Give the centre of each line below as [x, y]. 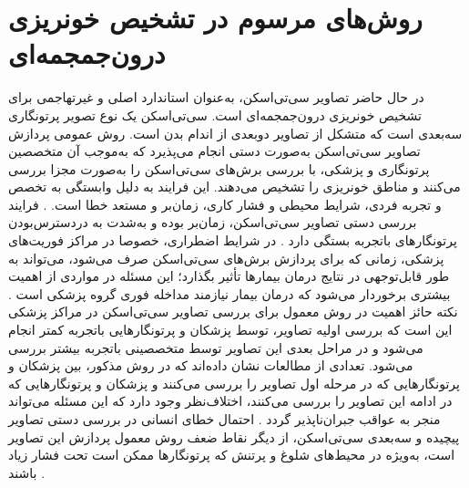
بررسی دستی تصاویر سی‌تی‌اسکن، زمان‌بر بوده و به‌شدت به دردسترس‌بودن [213, 222]
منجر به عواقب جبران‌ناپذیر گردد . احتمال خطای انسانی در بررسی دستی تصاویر [224, 419]
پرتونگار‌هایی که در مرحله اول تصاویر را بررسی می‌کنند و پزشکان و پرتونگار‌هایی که [234, 383]
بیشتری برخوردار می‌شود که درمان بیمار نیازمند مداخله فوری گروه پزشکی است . [229, 293]
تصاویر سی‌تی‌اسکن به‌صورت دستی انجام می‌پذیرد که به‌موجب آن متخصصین [214, 151]
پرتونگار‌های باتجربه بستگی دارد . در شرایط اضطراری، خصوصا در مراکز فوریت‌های [233, 240]
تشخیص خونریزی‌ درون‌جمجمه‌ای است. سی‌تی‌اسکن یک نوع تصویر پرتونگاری [215, 114]
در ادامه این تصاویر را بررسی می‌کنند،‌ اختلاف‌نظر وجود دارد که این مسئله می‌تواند [230, 401]
